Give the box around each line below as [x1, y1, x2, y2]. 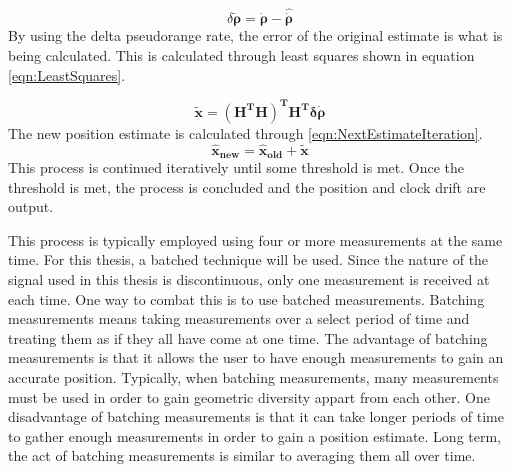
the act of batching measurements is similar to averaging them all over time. [8, 445, 476, 466]
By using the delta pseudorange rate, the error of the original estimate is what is [8, 25, 503, 46]
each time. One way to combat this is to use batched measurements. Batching [8, 288, 485, 309]
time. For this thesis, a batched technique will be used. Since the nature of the [8, 249, 489, 270]
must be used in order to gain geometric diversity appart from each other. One [8, 386, 490, 407]
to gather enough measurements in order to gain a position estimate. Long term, [8, 425, 502, 446]
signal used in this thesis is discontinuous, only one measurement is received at [8, 268, 490, 289]
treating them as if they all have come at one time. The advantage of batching [8, 327, 488, 348]
